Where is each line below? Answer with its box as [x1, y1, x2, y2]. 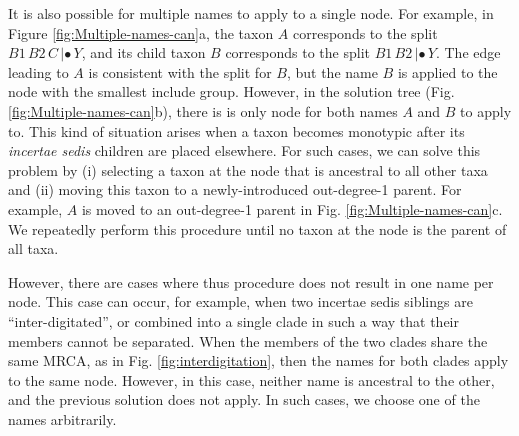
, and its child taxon [81, 42, 206, 63]
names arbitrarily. [8, 408, 117, 429]
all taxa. [8, 238, 59, 259]
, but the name [286, 61, 378, 82]
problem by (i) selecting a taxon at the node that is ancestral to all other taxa [8, 159, 488, 180]
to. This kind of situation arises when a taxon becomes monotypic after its [8, 120, 465, 141]
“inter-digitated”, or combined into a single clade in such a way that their [8, 310, 459, 331]
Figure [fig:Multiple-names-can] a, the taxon [8, 22, 274, 43]
